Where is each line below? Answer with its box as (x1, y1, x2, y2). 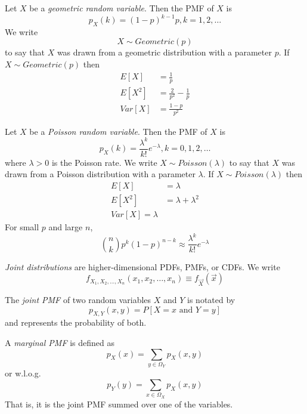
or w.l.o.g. (5, 367, 41, 379)
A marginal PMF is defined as (5, 336, 115, 349)
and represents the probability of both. (5, 316, 147, 329)
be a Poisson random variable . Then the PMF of (29, 125, 207, 137)
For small (5, 221, 39, 233)
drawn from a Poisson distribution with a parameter (5, 168, 196, 180)
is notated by (187, 293, 235, 306)
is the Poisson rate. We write (51, 156, 157, 168)
